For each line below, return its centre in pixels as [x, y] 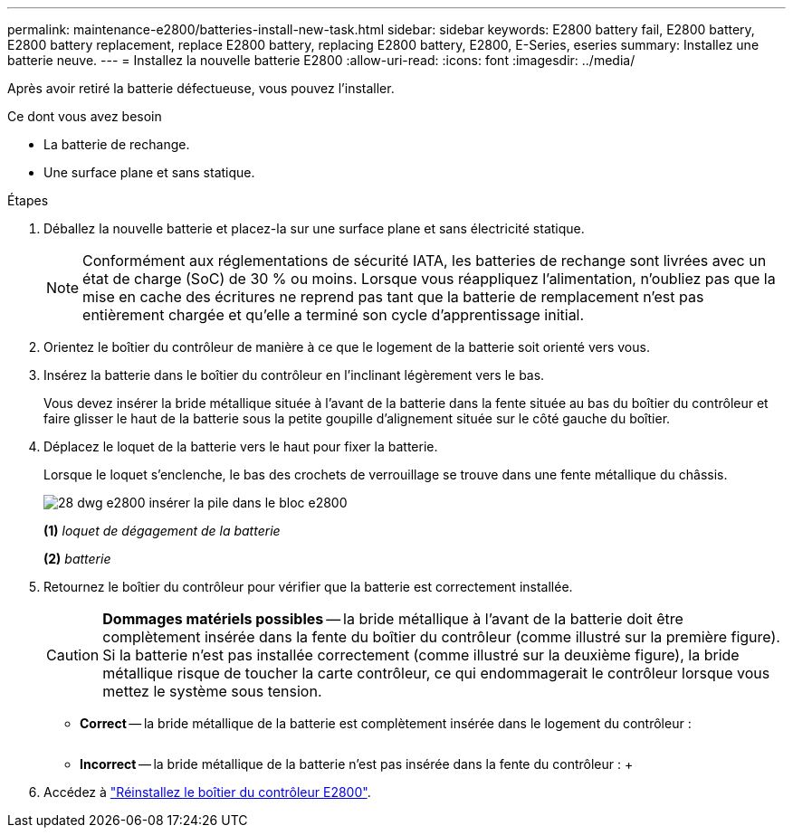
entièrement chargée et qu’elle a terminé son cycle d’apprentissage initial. [334, 315]
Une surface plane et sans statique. [149, 172]
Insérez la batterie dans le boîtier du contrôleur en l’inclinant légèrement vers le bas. [294, 375]
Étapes [28, 200]
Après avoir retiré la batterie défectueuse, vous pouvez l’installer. [201, 88]
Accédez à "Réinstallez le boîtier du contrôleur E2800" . [207, 792]
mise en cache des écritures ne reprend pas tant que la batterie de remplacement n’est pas [393, 297]
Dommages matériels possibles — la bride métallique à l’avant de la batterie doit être [393, 619]
